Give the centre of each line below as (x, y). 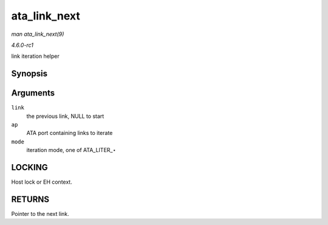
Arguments (33, 93)
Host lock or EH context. (42, 182)
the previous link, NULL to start (65, 116)
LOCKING (29, 168)
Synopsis (29, 74)
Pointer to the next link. (40, 214)
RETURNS (30, 199)
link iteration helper (36, 56)
